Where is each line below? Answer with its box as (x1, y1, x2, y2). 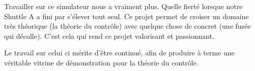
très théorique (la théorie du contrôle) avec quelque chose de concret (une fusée (4, 21, 251, 31)
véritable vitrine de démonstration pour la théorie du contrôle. (4, 57, 199, 67)
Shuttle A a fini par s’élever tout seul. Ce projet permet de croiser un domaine (4, 11, 249, 21)
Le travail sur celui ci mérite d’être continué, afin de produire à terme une (4, 47, 235, 58)
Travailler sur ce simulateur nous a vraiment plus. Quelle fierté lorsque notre (4, 1, 243, 11)
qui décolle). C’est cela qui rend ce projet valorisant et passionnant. (4, 30, 215, 41)
